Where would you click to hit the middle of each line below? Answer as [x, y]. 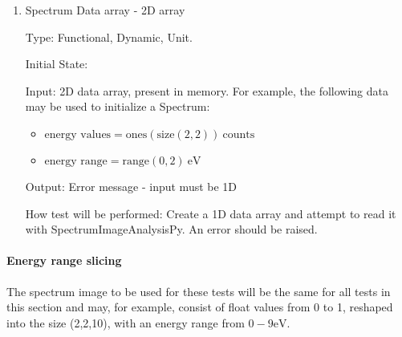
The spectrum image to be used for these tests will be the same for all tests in [199, 291]
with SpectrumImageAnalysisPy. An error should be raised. [171, 229]
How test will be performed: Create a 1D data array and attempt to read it [211, 213]
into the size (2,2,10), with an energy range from [126, 322]
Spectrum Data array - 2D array [105, 10]
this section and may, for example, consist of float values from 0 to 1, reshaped [200, 307]
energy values [78, 134]
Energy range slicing [64, 260]
